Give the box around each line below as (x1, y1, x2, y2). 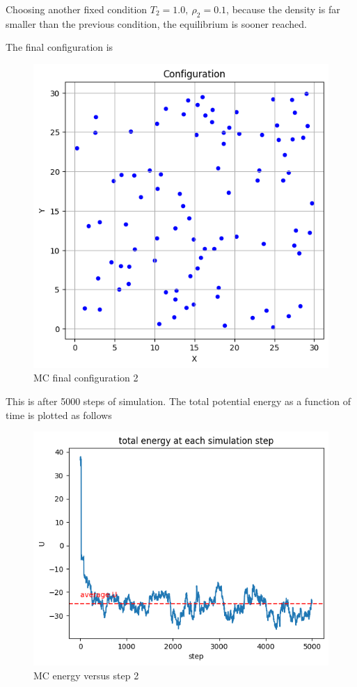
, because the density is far (226, 2, 340, 16)
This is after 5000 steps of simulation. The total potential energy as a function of (6, 393, 351, 408)
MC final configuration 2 (33, 370, 138, 385)
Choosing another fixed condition (6, 2, 148, 16)
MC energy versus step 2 (33, 668, 139, 682)
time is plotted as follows (6, 407, 112, 422)
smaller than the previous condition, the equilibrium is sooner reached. (6, 16, 307, 31)
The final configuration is (6, 40, 113, 54)
